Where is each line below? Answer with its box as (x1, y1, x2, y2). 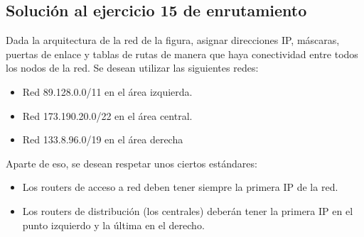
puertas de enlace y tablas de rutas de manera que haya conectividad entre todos (6, 46, 358, 61)
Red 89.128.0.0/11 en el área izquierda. (22, 84, 193, 99)
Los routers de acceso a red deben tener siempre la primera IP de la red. (22, 180, 338, 194)
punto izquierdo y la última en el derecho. (22, 217, 205, 232)
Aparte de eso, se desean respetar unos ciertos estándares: (6, 155, 257, 170)
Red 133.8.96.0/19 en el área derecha (22, 132, 183, 147)
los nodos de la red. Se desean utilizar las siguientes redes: (6, 60, 259, 75)
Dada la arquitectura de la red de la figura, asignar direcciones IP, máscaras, (6, 33, 340, 48)
